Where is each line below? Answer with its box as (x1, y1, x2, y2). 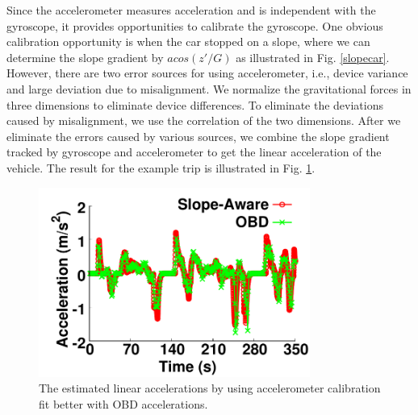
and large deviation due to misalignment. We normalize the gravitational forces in (6, 80, 412, 97)
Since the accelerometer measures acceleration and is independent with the (6, 2, 376, 18)
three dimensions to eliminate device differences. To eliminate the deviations (6, 96, 384, 113)
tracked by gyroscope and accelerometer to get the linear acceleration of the (6, 143, 382, 160)
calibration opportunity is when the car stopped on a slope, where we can (6, 33, 370, 50)
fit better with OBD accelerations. (39, 395, 208, 412)
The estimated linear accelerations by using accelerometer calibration (39, 380, 381, 396)
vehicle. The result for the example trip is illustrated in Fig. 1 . (6, 159, 316, 176)
